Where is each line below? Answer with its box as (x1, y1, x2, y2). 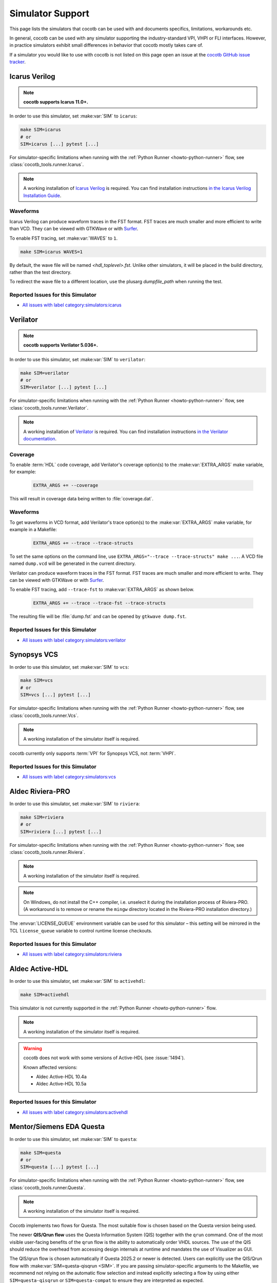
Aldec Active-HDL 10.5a (36, 1081, 87, 1087)
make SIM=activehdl (20, 992, 69, 998)
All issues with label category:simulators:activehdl (22, 1109, 128, 1115)
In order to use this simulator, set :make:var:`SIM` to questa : (9, 1136, 137, 1142)
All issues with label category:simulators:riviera (22, 951, 122, 957)
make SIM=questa (20, 1150, 62, 1156)
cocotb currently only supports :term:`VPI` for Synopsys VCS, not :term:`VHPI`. (9, 750, 176, 756)
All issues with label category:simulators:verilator (22, 637, 126, 643)
